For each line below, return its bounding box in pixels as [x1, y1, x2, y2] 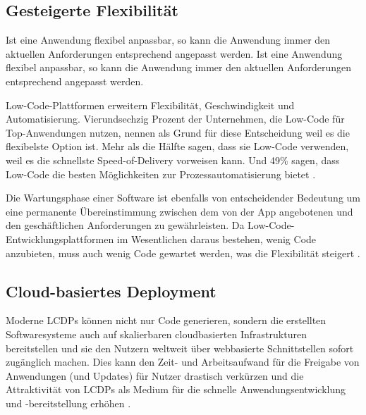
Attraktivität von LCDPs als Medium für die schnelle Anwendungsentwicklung [6, 382, 346, 397]
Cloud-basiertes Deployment [6, 280, 216, 302]
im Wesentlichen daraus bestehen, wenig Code [116, 231, 317, 246]
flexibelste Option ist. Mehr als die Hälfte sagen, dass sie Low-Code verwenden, [6, 139, 349, 154]
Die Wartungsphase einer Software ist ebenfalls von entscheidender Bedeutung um [6, 190, 360, 205]
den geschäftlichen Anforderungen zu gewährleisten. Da [6, 218, 245, 233]
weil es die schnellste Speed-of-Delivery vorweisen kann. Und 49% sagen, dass [6, 152, 340, 167]
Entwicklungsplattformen [6, 231, 114, 246]
